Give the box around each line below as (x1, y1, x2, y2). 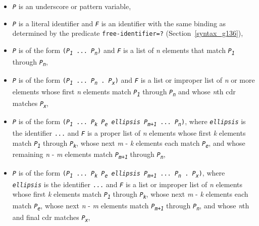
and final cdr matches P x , (12, 211, 90, 223)
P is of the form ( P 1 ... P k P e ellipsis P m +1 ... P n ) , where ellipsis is (12, 116, 246, 128)
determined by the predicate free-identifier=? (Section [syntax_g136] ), (12, 28, 243, 38)
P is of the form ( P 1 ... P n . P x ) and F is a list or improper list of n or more (12, 75, 255, 86)
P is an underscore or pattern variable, (12, 1, 131, 11)
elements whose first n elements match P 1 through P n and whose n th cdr (12, 86, 236, 97)
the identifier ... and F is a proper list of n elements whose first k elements (12, 128, 246, 138)
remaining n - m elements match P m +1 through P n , (12, 149, 166, 160)
